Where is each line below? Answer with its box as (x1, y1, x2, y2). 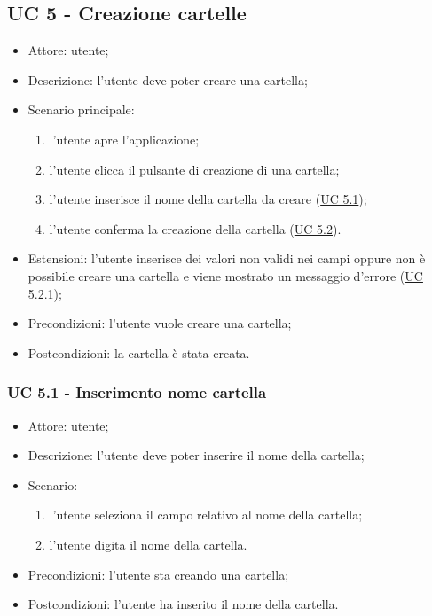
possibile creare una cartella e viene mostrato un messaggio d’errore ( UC (27, 266, 423, 285)
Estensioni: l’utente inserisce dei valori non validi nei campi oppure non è (27, 249, 426, 268)
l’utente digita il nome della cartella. (49, 534, 247, 553)
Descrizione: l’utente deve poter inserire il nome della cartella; (27, 446, 365, 464)
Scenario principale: (27, 100, 135, 119)
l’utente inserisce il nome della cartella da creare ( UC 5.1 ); (49, 190, 367, 208)
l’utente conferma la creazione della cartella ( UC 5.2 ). (49, 219, 342, 238)
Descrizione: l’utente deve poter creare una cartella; (27, 70, 308, 89)
